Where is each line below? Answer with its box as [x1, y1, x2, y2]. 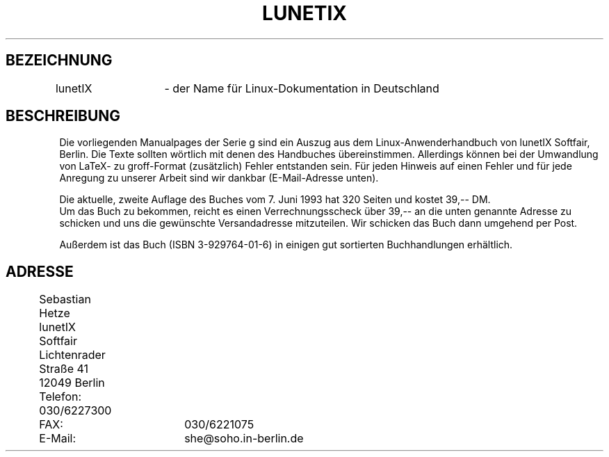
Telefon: [39, 390, 82, 404]
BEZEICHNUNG [6, 51, 113, 70]
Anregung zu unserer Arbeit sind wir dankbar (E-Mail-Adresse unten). [59, 172, 379, 184]
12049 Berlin [39, 376, 105, 390]
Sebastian [39, 292, 91, 307]
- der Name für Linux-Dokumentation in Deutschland [164, 81, 439, 95]
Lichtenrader [39, 348, 106, 362]
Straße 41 [39, 362, 89, 376]
